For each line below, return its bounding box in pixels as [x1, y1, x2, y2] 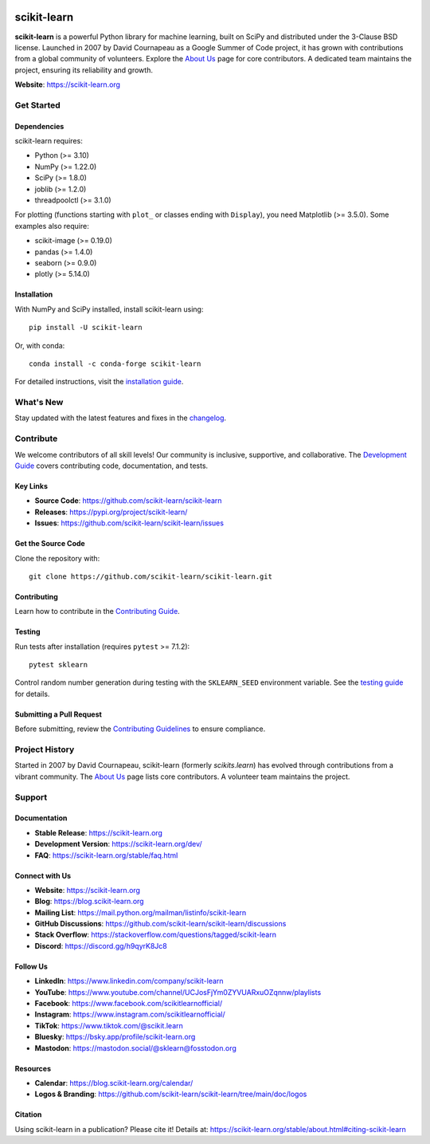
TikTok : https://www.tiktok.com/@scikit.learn [34, 1020, 183, 1030]
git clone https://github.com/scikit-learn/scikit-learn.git [29, 572, 272, 581]
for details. [14, 689, 50, 698]
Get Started [14, 100, 61, 111]
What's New [14, 397, 64, 408]
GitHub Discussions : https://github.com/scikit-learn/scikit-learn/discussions [34, 919, 287, 929]
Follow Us [14, 961, 48, 971]
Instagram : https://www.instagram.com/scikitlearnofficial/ [34, 1009, 226, 1020]
